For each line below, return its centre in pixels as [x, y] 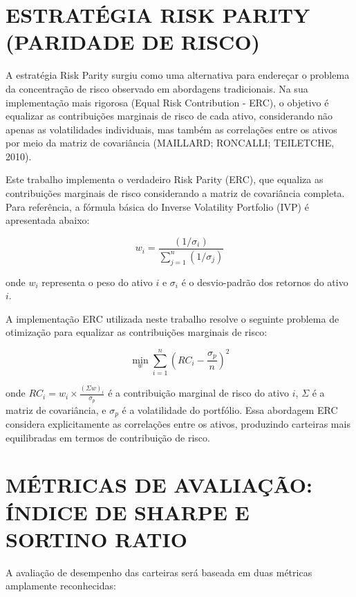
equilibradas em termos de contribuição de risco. [108, 437]
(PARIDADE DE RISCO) [133, 42]
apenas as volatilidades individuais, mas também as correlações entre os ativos [171, 129]
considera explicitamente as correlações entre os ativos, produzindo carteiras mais [178, 424]
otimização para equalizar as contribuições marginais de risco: [137, 332]
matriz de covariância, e [56, 409]
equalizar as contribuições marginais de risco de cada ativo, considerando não [169, 116]
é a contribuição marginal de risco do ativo [199, 393]
